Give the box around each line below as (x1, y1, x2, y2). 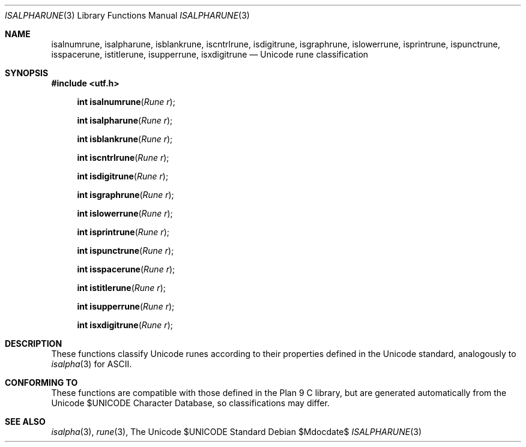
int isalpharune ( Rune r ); (77, 115, 173, 125)
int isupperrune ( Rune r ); (77, 301, 175, 311)
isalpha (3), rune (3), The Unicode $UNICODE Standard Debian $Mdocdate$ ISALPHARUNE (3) (51, 427, 422, 437)
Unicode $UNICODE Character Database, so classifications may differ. (51, 398, 330, 408)
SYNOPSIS (5, 68, 49, 78)
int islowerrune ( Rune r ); (77, 208, 173, 218)
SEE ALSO (5, 416, 46, 427)
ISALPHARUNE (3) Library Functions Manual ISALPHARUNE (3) (5, 10, 250, 20)
